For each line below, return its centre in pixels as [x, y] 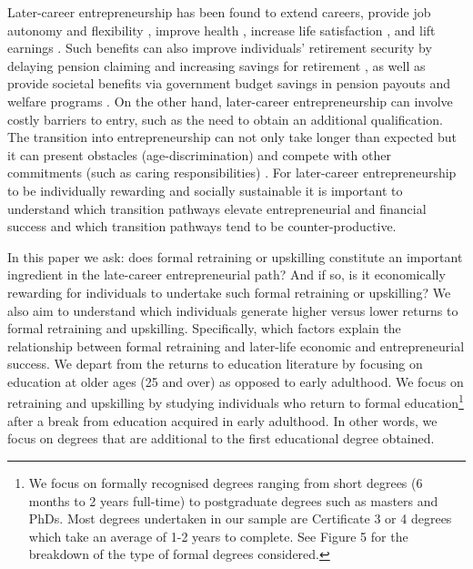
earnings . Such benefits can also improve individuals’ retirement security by [220, 48]
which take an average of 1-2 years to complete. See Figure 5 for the [218, 536]
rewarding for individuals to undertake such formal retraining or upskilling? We [229, 292]
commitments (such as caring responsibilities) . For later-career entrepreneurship [232, 173]
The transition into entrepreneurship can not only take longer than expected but [232, 137]
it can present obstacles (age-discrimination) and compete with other [199, 154]
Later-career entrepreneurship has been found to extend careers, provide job [219, 12]
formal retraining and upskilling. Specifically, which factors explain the [204, 328]
